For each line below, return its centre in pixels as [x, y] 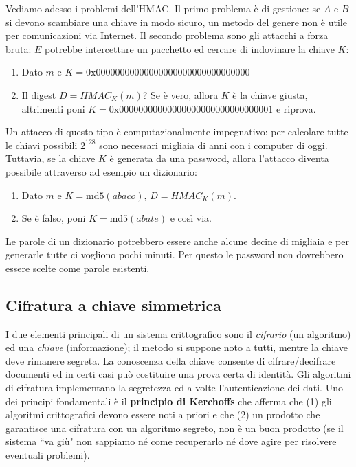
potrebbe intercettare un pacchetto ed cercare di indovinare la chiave [190, 48]
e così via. [191, 218]
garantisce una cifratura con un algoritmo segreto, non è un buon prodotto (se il [175, 428]
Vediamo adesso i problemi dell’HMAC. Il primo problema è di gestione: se [163, 8]
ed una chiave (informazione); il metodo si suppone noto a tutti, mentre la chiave [177, 347]
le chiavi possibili [42, 145]
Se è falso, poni [54, 218]
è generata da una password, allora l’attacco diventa [219, 158]
